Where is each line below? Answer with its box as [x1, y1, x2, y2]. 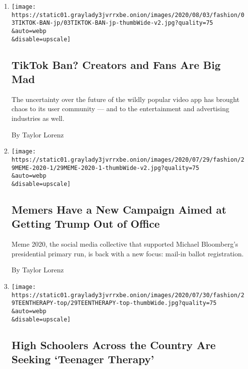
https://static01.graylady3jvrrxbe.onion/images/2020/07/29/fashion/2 [11, 156, 245, 163]
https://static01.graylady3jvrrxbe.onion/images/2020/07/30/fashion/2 [11, 291, 245, 299]
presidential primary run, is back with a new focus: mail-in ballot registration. [11, 248, 244, 258]
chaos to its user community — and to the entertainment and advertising [11, 103, 230, 114]
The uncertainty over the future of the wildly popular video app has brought [11, 94, 240, 104]
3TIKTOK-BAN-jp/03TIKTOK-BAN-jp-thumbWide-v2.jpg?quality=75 [11, 19, 214, 27]
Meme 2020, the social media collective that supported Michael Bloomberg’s [11, 239, 238, 249]
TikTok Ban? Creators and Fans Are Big [11, 57, 221, 72]
